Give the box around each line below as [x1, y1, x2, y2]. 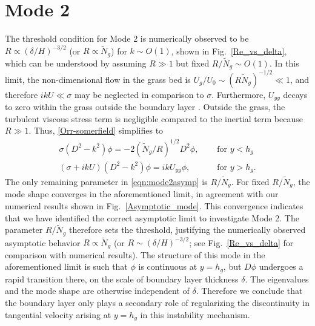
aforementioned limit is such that [5, 260, 128, 273]
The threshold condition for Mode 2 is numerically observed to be [5, 32, 249, 45]
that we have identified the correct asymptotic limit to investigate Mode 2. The [5, 211, 299, 224]
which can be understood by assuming [5, 56, 147, 69]
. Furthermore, [211, 88, 266, 100]
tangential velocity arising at [5, 308, 111, 321]
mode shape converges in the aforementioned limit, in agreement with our [5, 187, 279, 200]
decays [283, 88, 308, 100]
